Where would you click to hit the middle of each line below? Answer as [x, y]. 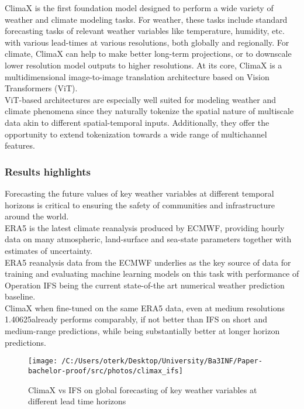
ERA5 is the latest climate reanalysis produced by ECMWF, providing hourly [145, 227]
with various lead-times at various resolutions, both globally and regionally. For [147, 42]
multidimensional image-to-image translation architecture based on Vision [137, 76]
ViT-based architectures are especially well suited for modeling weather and [141, 99]
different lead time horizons [77, 401]
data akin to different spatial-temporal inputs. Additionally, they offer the [137, 122]
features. [20, 145]
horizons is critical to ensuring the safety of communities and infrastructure [140, 204]
